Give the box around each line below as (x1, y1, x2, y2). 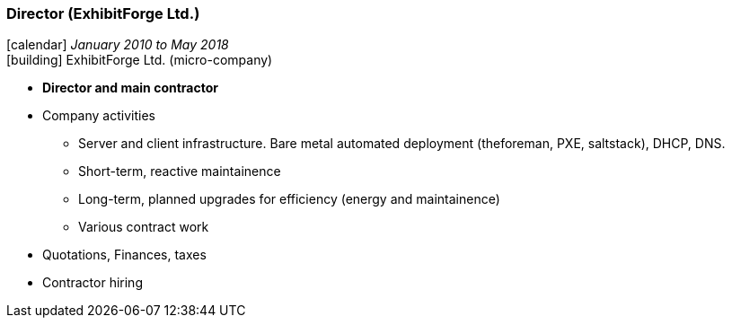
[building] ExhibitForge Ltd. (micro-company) (6, 52, 273, 68)
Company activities (42, 108, 155, 124)
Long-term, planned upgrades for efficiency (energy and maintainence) (78, 191, 500, 207)
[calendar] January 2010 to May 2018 (6, 37, 229, 53)
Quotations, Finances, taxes (42, 247, 207, 263)
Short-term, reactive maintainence (78, 163, 281, 180)
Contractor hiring (42, 275, 143, 291)
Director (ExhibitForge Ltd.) (6, 4, 200, 22)
